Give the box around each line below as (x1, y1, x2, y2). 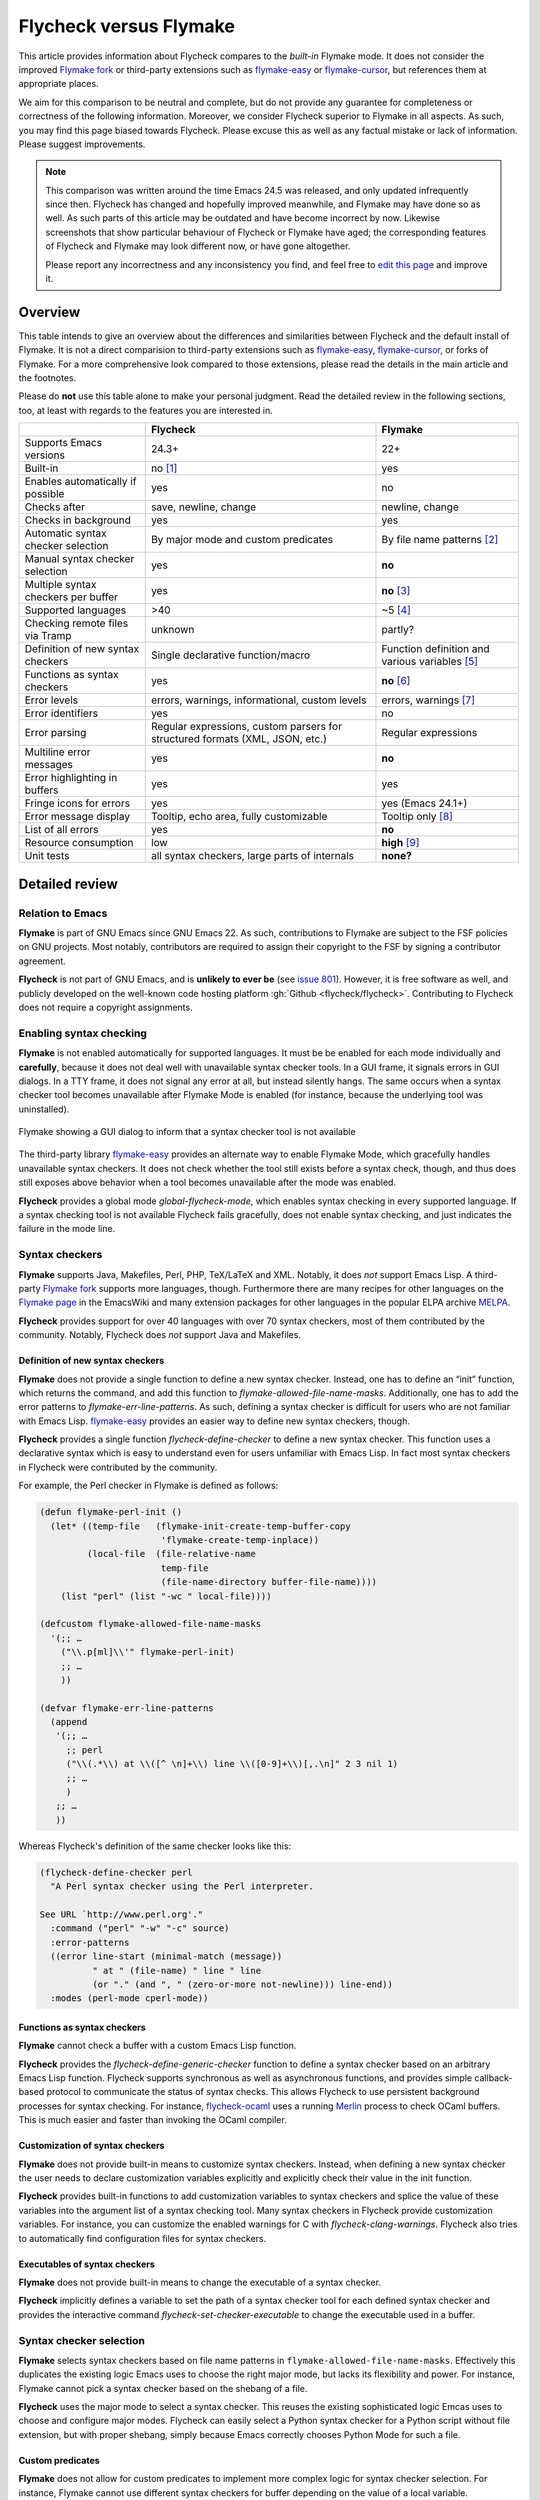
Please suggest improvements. (18, 138, 146, 150)
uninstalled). (18, 1103, 70, 1115)
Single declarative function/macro (150, 648, 311, 662)
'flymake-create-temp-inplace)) (160, 1535, 320, 1546)
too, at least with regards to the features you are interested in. (18, 404, 274, 416)
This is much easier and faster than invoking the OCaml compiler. (18, 2114, 287, 2126)
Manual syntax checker (24, 552, 135, 566)
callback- (474, 2072, 513, 2084)
